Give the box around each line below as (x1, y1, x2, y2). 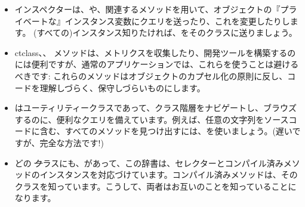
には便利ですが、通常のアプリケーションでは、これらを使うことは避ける (14, 58, 299, 70)
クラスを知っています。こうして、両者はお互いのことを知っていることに (14, 180, 297, 192)
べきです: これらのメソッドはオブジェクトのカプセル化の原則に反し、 (14, 69, 288, 82)
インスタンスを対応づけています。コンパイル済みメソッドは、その (39, 168, 298, 181)
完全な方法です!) (39, 136, 104, 149)
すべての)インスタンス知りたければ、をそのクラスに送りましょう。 (36, 26, 297, 39)
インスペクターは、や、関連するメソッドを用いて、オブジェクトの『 (14, 3, 281, 15)
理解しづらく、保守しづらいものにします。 (39, 81, 205, 94)
